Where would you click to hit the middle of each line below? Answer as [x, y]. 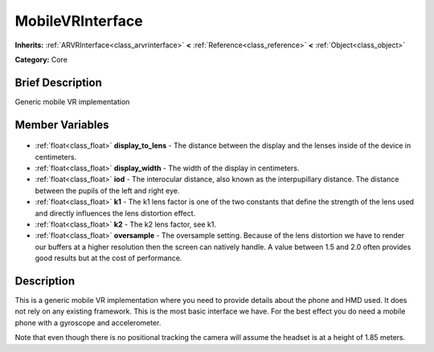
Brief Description [58, 82]
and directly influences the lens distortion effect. [115, 213]
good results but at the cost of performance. [108, 258]
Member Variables [62, 125]
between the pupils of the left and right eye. [107, 190]
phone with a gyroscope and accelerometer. [88, 322]
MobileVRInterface [79, 21]
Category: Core [41, 59]
